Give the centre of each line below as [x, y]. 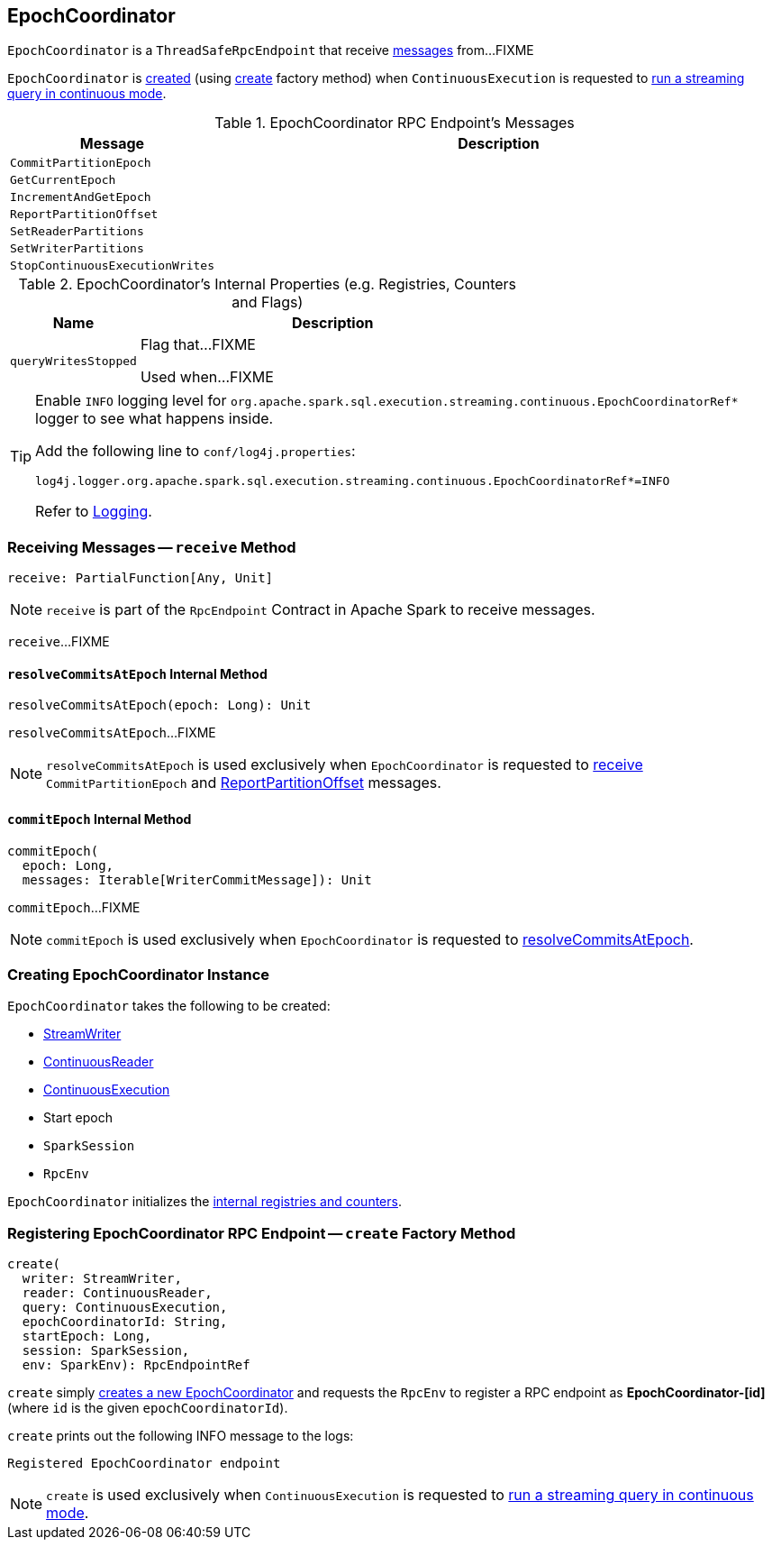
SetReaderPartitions [77, 232]
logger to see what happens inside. [154, 419]
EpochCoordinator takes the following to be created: [169, 1006]
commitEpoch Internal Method [100, 819]
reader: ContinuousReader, [117, 1293]
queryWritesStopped [73, 361]
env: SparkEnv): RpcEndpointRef [136, 1365]
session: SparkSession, [106, 1351]
